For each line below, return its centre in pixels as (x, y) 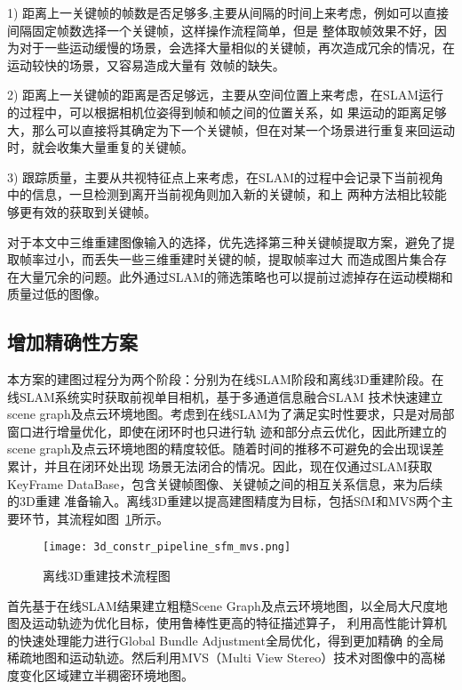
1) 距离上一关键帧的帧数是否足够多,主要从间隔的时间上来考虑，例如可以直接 (228, 12)
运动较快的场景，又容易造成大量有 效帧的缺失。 (146, 64)
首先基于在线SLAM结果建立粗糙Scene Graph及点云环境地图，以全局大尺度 (221, 605)
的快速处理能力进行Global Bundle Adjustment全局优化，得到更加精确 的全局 (226, 640)
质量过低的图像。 (57, 294)
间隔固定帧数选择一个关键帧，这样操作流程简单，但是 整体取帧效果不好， (221, 30)
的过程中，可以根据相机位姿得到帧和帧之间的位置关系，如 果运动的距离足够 (227, 112)
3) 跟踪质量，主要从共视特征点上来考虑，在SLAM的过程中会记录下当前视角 (225, 177)
